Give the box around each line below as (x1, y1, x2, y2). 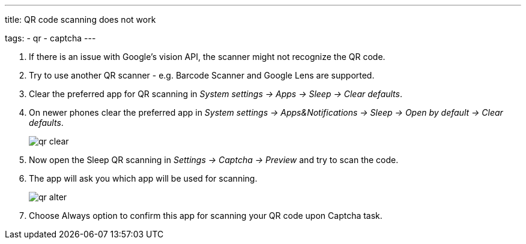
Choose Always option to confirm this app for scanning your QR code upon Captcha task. (29, 210, 382, 221)
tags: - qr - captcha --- (5, 33, 96, 43)
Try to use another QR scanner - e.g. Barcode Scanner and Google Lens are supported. (29, 70, 375, 80)
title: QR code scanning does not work (5, 14, 156, 25)
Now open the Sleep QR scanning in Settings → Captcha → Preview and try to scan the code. (29, 155, 399, 165)
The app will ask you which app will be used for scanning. (29, 173, 258, 183)
